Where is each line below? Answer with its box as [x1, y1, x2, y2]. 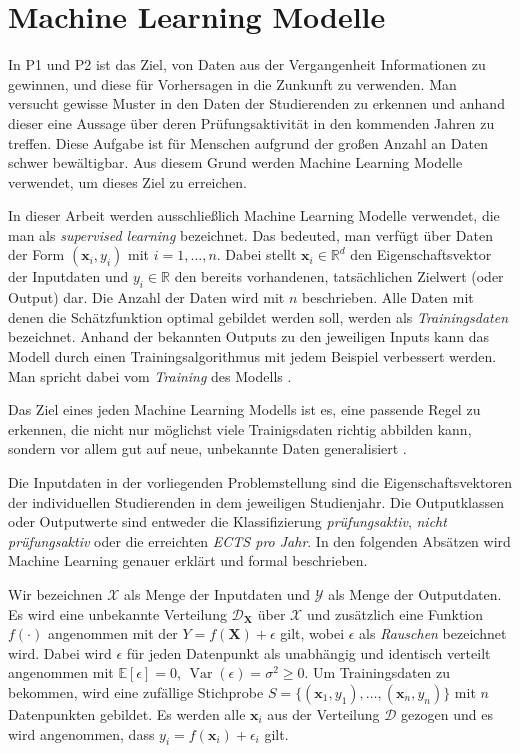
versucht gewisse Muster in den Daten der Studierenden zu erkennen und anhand [8, 93, 505, 114]
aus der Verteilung [267, 703, 380, 724]
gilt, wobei [280, 623, 345, 644]
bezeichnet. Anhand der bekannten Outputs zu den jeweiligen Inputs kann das [8, 326, 489, 347]
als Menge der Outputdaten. [328, 583, 502, 604]
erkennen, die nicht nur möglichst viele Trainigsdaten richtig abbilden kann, [8, 418, 472, 439]
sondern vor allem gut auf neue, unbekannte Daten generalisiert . [8, 438, 407, 459]
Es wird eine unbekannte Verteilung [8, 603, 227, 624]
